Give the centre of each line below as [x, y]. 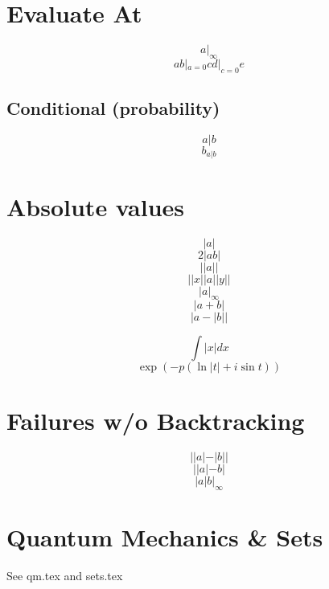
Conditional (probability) [113, 108]
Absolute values [96, 206]
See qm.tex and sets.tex [65, 576]
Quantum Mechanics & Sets [165, 537]
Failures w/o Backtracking [156, 421]
